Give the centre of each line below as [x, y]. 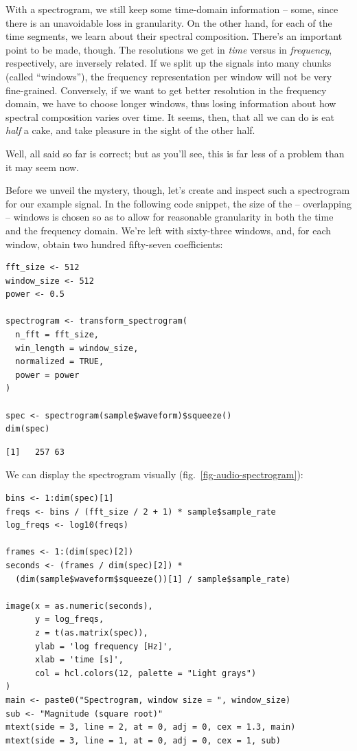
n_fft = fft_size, [57, 335]
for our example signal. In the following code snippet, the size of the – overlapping [178, 203]
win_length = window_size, [77, 348]
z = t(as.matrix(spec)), [91, 632]
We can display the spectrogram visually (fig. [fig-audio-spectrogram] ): [154, 474]
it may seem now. [42, 167]
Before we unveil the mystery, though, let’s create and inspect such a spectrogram [178, 190]
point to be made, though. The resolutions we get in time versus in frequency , [169, 49]
